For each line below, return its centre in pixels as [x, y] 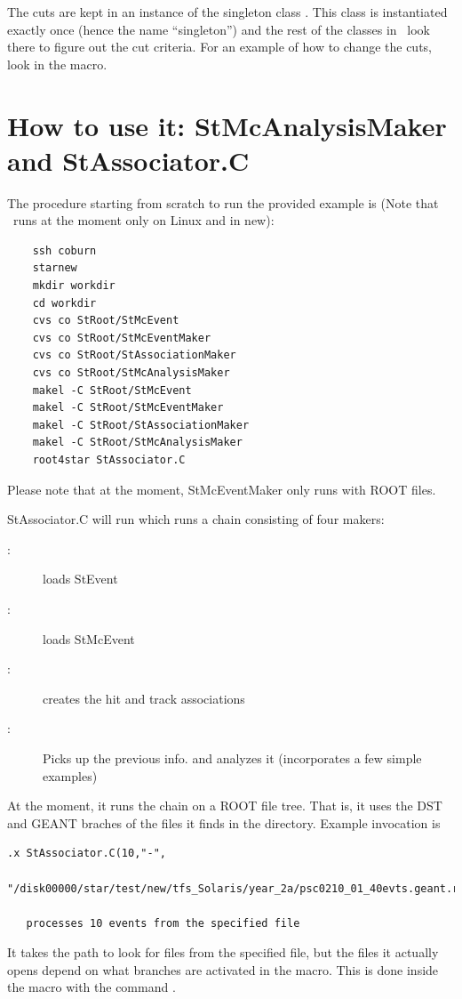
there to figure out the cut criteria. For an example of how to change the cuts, [220, 47]
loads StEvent [80, 579]
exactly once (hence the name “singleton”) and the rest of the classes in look [219, 29]
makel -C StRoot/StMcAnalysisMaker [137, 443]
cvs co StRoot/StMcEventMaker [122, 338]
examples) [70, 775]
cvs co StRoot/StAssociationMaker [134, 355]
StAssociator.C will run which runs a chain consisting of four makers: [196, 519]
